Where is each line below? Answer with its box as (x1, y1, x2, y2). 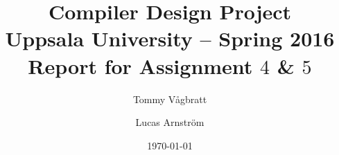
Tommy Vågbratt (132, 91, 207, 106)
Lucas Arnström (135, 115, 205, 129)
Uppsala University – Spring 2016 (5, 24, 335, 53)
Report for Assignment (28, 51, 253, 80)
